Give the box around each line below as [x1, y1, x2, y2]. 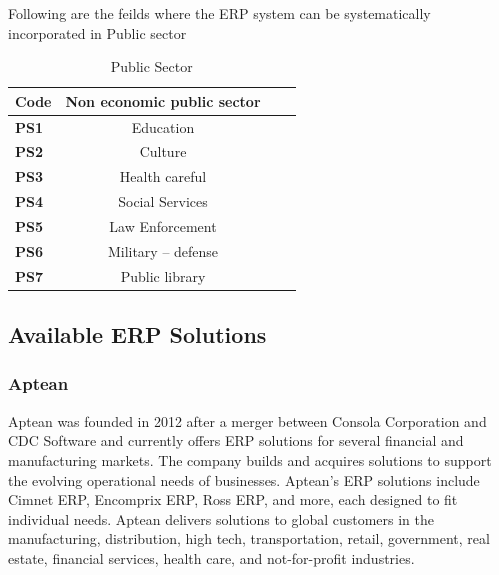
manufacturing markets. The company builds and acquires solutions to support [8, 449, 492, 470]
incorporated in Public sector [8, 22, 187, 43]
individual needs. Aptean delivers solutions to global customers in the [8, 508, 435, 529]
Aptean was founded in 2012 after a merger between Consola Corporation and [8, 410, 487, 431]
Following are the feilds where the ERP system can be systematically [8, 3, 431, 23]
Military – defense [107, 240, 219, 261]
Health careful [119, 166, 207, 187]
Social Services [118, 191, 208, 212]
